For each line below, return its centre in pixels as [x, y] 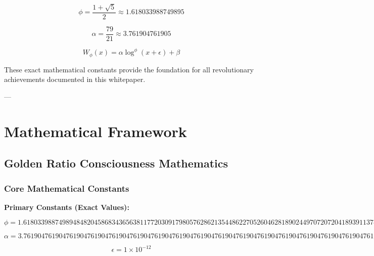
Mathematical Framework [96, 131]
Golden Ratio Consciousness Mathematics [116, 163]
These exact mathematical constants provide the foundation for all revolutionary [129, 69]
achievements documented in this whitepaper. [75, 79]
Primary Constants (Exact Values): [67, 207]
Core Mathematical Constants [67, 188]
